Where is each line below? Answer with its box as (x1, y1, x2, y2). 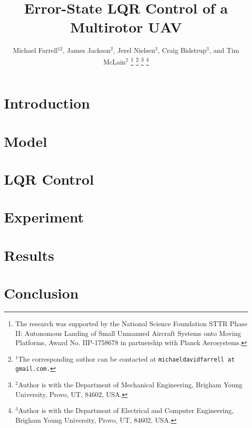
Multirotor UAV (70, 17, 182, 37)
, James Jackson (63, 45, 111, 55)
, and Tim (209, 45, 239, 55)
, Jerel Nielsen (113, 45, 155, 55)
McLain (103, 56, 126, 66)
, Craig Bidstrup (157, 45, 206, 55)
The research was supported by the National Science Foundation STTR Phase (15, 318, 248, 328)
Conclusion (4, 283, 79, 303)
